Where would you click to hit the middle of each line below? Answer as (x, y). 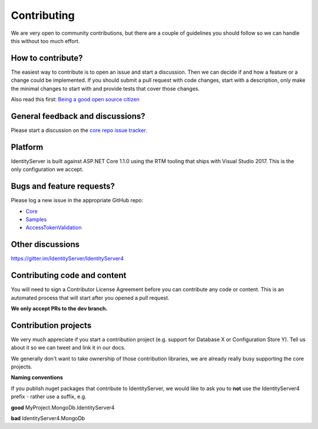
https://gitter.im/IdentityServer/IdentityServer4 (67, 259)
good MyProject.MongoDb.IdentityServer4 (63, 407)
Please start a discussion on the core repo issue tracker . (79, 130)
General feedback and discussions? (78, 116)
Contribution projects (51, 325)
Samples (36, 219)
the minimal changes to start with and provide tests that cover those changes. (105, 88)
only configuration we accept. (47, 169)
